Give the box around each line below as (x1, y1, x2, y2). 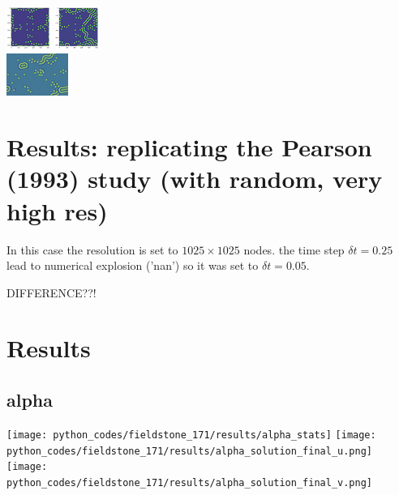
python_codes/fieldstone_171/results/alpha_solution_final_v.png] (6, 476, 373, 489)
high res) (6, 194, 108, 227)
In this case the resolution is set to (6, 241, 178, 258)
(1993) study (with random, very (6, 162, 383, 195)
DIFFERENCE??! (6, 284, 97, 301)
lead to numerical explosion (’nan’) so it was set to (6, 257, 259, 274)
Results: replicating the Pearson (6, 130, 372, 164)
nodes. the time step (243, 241, 345, 258)
